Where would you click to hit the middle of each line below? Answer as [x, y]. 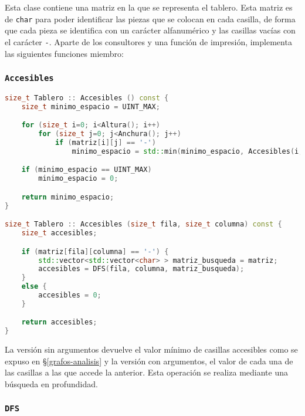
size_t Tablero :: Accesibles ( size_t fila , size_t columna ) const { [143, 224]
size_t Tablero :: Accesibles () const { [87, 98]
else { [34, 287]
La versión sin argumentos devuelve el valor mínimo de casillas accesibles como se [151, 349]
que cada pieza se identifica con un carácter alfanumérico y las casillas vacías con [150, 30]
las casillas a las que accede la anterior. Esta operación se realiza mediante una [146, 372]
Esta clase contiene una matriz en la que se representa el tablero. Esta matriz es [149, 7]
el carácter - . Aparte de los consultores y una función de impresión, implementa [148, 41]
